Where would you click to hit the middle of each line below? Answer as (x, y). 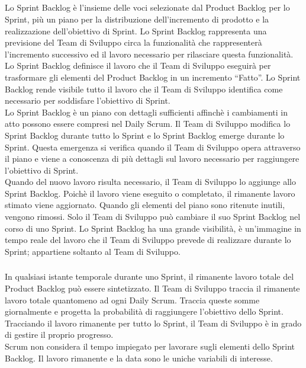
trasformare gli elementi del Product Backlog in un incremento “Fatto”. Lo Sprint (153, 77)
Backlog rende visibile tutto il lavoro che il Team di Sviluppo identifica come (144, 89)
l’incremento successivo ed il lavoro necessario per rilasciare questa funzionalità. (149, 54)
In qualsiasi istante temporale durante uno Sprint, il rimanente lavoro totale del (149, 276)
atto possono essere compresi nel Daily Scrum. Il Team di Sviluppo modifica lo (148, 124)
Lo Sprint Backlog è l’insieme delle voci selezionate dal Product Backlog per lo (147, 7)
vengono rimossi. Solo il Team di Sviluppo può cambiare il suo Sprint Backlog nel (153, 217)
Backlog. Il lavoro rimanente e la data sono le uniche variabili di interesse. (139, 358)
